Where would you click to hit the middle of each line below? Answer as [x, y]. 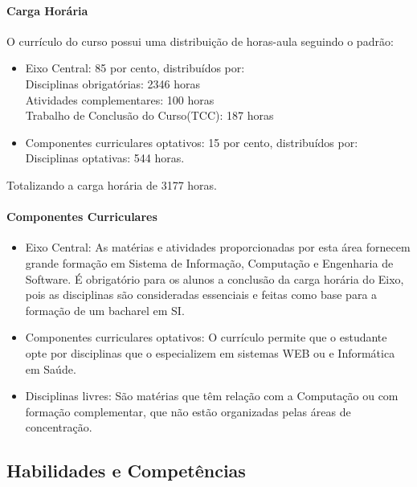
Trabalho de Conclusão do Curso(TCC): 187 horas [149, 115]
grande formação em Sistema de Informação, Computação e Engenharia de [209, 262]
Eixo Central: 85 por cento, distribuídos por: [135, 68]
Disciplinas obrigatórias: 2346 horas [113, 83]
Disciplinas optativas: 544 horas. [105, 158]
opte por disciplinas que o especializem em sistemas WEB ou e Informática [210, 352]
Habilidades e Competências [126, 471]
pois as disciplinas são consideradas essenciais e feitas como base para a [201, 295]
